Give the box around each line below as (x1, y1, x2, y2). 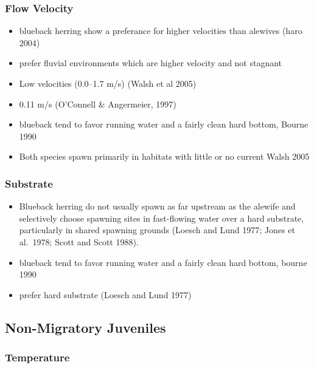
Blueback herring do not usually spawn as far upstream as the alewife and (19, 200, 296, 213)
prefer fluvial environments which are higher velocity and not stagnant (19, 56, 282, 69)
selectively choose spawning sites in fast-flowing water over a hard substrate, (19, 211, 304, 224)
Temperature (5, 350, 70, 365)
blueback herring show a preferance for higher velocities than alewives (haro (19, 24, 302, 37)
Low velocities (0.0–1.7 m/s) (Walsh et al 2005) (19, 77, 197, 89)
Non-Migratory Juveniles (5, 318, 166, 336)
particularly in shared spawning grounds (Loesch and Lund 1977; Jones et (19, 223, 295, 236)
